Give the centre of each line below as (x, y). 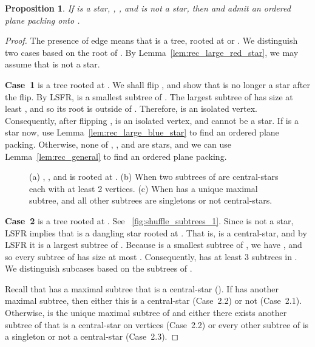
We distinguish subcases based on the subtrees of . (99, 268)
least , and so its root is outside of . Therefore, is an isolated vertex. (131, 108)
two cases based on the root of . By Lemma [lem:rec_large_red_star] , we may (152, 52)
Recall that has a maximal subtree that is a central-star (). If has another (142, 288)
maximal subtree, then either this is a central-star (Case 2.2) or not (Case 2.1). (154, 301)
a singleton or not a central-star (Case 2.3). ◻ (92, 336)
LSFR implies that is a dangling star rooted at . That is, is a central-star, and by (156, 232)
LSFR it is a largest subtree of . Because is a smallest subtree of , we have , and (154, 245)
